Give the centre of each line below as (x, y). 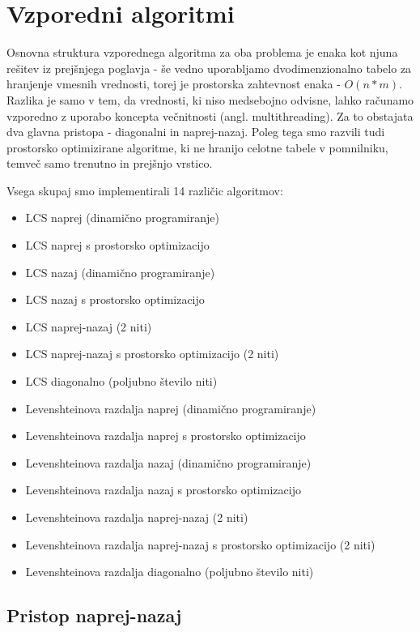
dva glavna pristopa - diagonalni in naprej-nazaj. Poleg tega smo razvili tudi (196, 132)
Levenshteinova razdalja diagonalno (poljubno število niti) (170, 572)
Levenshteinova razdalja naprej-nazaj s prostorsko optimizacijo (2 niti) (200, 544)
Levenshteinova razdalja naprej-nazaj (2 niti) (137, 517)
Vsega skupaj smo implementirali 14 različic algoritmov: (145, 190)
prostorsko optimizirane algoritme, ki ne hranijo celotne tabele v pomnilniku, (197, 147)
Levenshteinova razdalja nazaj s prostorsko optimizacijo (163, 490)
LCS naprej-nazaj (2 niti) (89, 326)
